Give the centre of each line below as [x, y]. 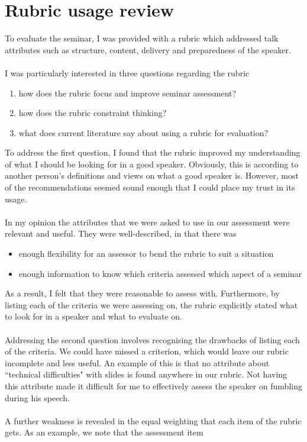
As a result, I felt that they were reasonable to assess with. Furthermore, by [142, 293]
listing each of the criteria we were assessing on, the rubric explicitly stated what [151, 304]
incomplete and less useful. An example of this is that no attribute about [137, 362]
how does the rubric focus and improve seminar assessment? [127, 93]
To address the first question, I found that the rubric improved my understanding [153, 152]
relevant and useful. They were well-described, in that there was [121, 233]
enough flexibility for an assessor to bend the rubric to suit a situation [146, 254]
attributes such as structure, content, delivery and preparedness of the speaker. [148, 49]
